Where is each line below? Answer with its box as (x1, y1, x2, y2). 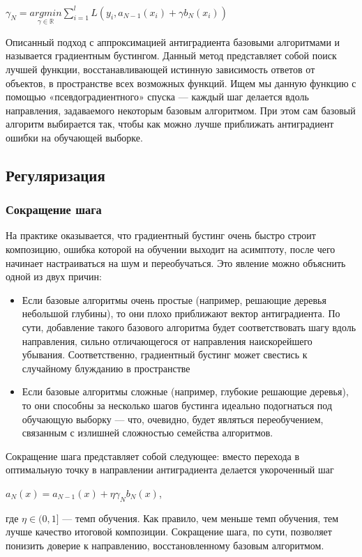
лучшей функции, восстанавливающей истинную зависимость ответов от (6, 61, 315, 76)
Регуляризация (6, 164, 105, 185)
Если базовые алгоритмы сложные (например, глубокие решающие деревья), (22, 384, 349, 399)
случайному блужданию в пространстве (22, 360, 190, 375)
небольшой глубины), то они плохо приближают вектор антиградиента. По (22, 306, 340, 321)
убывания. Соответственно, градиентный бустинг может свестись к (22, 347, 308, 362)
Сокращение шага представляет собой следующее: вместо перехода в (6, 448, 300, 463)
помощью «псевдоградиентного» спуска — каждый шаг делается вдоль (6, 89, 309, 104)
